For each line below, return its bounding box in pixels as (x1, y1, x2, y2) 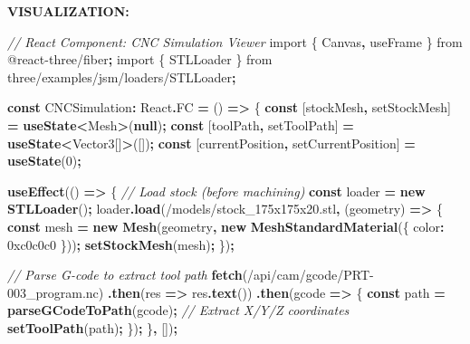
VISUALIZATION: (7, 2, 129, 20)
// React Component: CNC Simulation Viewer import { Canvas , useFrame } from (7, 32, 463, 51)
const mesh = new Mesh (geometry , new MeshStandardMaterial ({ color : (7, 216, 445, 235)
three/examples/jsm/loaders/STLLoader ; (7, 67, 236, 86)
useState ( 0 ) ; (7, 151, 82, 170)
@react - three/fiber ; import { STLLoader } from (7, 50, 273, 69)
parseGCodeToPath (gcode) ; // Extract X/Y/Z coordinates (7, 301, 350, 320)
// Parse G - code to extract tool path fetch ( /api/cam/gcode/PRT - (7, 265, 374, 284)
